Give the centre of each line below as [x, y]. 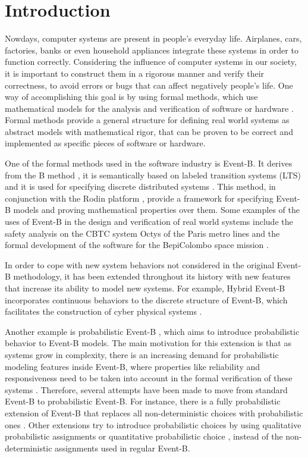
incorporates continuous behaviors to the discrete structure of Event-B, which [146, 299]
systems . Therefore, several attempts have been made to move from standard [146, 389]
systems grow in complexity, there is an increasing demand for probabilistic [142, 354]
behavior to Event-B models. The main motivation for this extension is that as [148, 343]
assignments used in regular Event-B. [122, 448]
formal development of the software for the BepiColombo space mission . [137, 245]
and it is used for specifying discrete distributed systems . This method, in [140, 186]
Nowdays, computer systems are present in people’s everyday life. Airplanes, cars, [153, 38]
